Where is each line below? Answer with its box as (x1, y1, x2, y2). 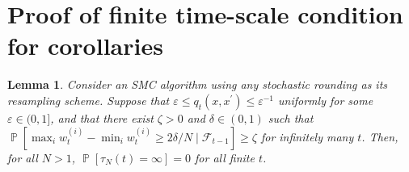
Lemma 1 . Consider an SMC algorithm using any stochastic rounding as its (7, 76, 388, 93)
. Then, (361, 128, 398, 145)
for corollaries (7, 29, 163, 62)
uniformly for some (278, 91, 373, 108)
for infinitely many (260, 128, 354, 145)
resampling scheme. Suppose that (7, 91, 170, 108)
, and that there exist (50, 109, 154, 126)
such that (268, 109, 314, 126)
